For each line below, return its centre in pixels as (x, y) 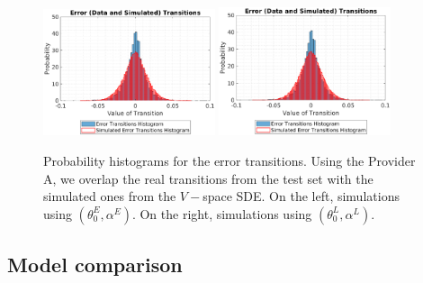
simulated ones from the (110, 196)
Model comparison (95, 265)
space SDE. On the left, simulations (301, 196)
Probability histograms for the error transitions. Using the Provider (229, 160)
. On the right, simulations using (222, 213)
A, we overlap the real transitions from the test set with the (208, 178)
